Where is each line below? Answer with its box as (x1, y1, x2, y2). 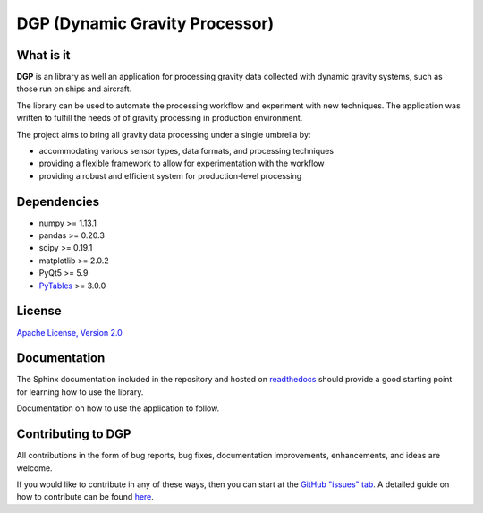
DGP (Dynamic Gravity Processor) (16, 13, 275, 33)
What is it (16, 47, 71, 63)
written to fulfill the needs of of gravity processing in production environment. (16, 113, 303, 124)
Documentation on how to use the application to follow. (16, 403, 220, 414)
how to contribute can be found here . (16, 492, 154, 502)
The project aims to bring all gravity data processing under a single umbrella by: (16, 129, 311, 140)
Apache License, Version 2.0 (16, 327, 123, 338)
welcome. (16, 462, 53, 474)
